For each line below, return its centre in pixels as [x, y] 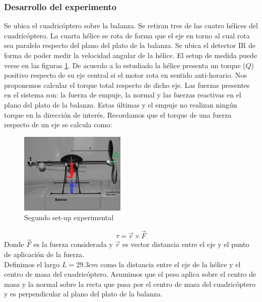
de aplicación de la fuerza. [44, 254]
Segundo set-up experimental [69, 217]
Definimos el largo [32, 264]
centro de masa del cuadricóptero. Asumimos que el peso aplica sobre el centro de [130, 274]
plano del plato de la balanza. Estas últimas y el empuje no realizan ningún [121, 104]
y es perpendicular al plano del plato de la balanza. [83, 294]
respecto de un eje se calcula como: [58, 124]
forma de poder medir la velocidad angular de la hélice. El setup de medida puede [131, 55]
